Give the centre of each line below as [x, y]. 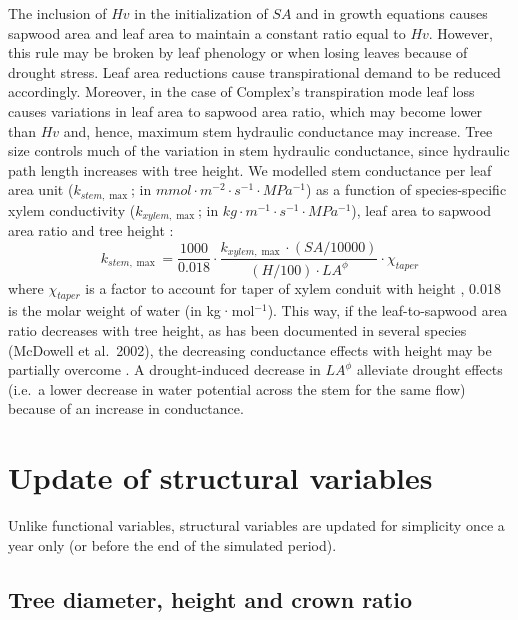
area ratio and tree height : [91, 230]
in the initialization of [201, 13]
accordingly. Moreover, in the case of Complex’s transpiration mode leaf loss [241, 91]
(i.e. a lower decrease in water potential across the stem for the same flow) [237, 388]
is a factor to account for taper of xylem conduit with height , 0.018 [293, 287]
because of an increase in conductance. [126, 408]
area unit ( [41, 189]
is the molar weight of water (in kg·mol [131, 310]
